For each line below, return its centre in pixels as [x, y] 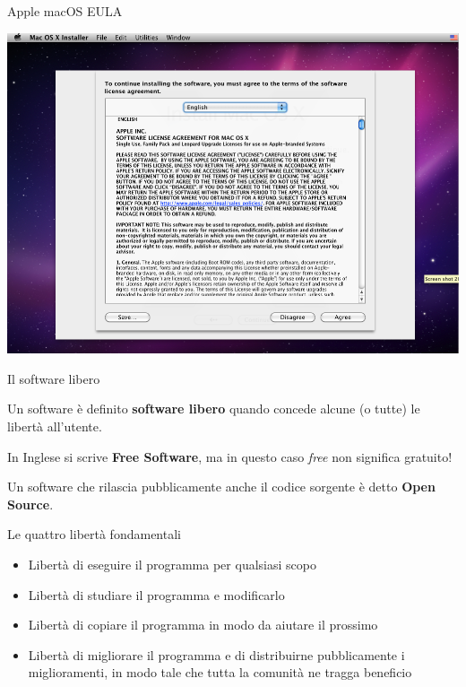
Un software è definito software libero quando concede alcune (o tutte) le [214, 409]
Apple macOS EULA [65, 11]
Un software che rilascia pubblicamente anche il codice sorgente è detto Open [221, 487]
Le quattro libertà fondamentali [94, 534]
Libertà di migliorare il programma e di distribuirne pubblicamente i [216, 654]
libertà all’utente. [55, 426]
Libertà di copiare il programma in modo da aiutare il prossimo [203, 625]
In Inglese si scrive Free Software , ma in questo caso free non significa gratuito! [230, 456]
